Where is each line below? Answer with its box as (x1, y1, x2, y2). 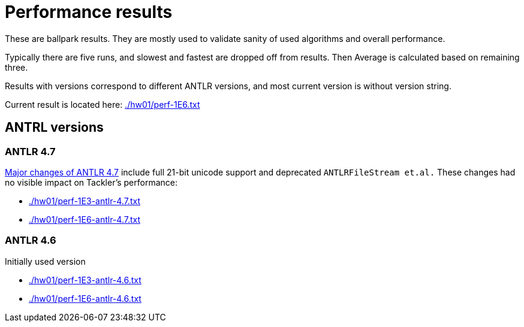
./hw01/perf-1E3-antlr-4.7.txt (29, 195, 140, 206)
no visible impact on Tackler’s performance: (5, 177, 178, 187)
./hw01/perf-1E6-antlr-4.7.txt (29, 214, 141, 225)
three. (5, 62, 28, 72)
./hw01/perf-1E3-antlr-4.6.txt (29, 274, 141, 285)
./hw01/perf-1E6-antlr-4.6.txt (29, 293, 141, 304)
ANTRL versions (5, 120, 104, 135)
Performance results (5, 2, 173, 22)
